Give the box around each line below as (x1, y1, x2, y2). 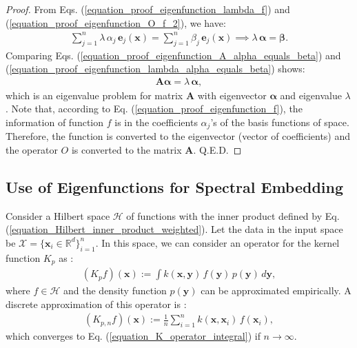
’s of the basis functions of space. (210, 114, 349, 129)
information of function (6, 114, 104, 129)
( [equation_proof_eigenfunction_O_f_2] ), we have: (6, 15, 226, 30)
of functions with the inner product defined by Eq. (126, 208, 340, 223)
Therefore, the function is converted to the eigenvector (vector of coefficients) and (6, 129, 351, 143)
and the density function (63, 283, 167, 298)
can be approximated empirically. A (201, 283, 351, 298)
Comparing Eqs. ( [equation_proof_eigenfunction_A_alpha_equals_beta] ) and (6, 48, 341, 62)
